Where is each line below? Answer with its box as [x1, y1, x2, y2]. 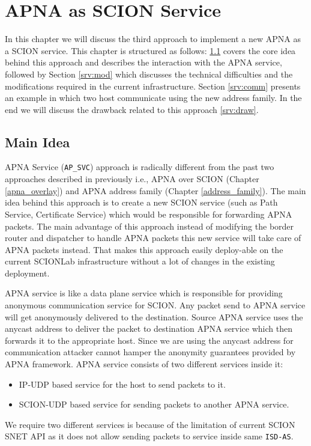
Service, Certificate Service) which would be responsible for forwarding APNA [5, 207, 292, 220]
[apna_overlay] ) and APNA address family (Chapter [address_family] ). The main [5, 184, 306, 197]
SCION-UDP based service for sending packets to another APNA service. [19, 398, 289, 411]
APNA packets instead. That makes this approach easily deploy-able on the [5, 243, 283, 255]
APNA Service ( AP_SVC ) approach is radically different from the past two [5, 160, 274, 173]
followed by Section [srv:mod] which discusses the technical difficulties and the [5, 67, 293, 80]
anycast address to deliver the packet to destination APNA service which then [5, 322, 292, 335]
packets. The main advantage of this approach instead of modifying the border [5, 219, 294, 232]
